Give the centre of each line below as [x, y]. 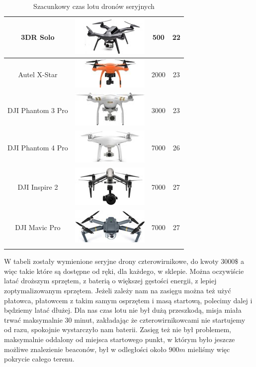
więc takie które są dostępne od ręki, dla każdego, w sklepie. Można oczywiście [124, 271]
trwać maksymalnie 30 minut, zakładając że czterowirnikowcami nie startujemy [125, 319]
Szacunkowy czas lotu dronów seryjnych [94, 6]
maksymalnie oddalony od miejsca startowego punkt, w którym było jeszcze [120, 339]
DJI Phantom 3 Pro [38, 110]
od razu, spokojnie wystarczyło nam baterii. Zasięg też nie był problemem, [118, 329]
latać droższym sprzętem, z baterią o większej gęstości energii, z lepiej [110, 281]
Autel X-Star [38, 74]
